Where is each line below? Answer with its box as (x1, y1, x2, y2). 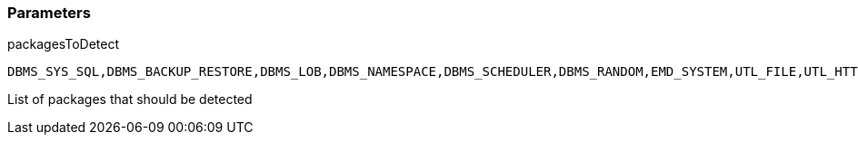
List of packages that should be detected (7, 91, 253, 108)
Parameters (7, 4, 91, 22)
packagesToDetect (7, 36, 120, 52)
